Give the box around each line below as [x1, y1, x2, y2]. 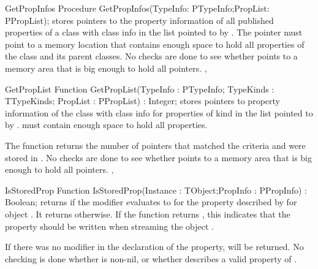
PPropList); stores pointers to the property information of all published [5, 13, 274, 26]
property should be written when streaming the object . [5, 219, 214, 232]
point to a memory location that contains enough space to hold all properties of [5, 37, 305, 50]
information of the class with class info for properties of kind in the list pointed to [5, 106, 313, 119]
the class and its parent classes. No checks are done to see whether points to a [5, 50, 298, 63]
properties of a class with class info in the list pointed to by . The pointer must [5, 26, 303, 39]
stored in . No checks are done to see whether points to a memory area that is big [5, 151, 312, 164]
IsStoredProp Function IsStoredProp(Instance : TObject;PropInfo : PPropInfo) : [5, 183, 307, 196]
